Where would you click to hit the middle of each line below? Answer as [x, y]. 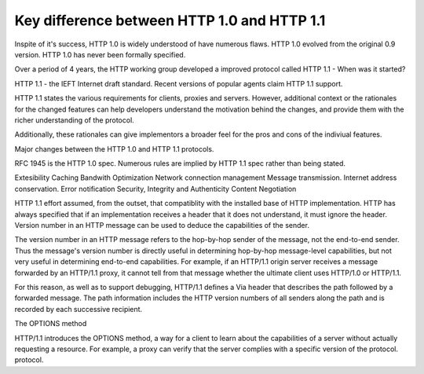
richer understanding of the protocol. [75, 120]
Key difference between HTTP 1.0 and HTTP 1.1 [170, 20]
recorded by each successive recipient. [79, 309]
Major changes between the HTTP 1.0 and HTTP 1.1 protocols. [114, 148]
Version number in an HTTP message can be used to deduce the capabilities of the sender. [162, 225]
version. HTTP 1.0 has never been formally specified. [100, 54]
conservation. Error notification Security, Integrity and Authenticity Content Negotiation [155, 189]
